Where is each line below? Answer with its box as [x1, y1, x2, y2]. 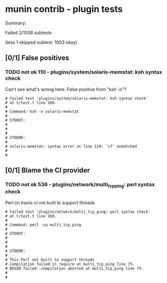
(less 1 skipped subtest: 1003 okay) [5, 39, 77, 45]
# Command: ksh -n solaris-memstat [5, 109, 79, 114]
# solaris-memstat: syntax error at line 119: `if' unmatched [5, 143, 137, 149]
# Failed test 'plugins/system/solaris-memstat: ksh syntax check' [5, 96, 149, 101]
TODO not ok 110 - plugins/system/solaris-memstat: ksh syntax [5, 69, 163, 76]
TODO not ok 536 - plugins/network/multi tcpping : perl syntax [5, 181, 155, 189]
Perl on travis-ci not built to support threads [5, 199, 95, 205]
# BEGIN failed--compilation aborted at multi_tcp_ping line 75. [5, 266, 144, 271]
